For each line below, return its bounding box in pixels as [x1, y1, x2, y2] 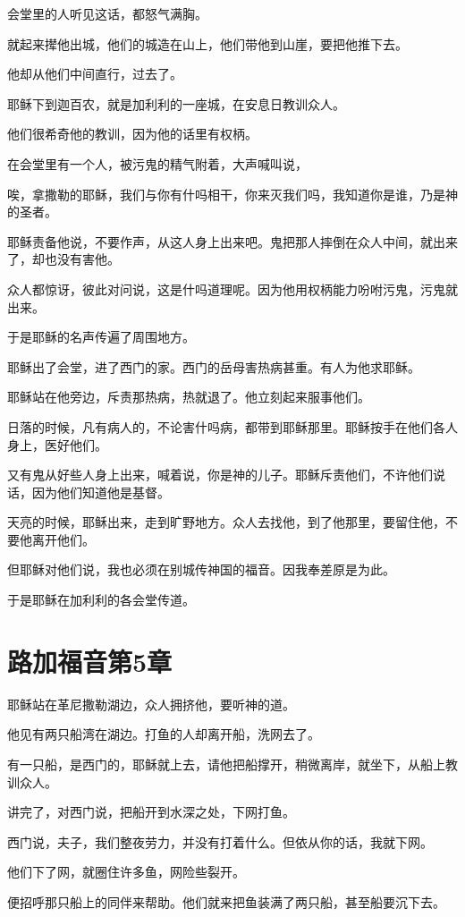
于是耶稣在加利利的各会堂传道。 [7, 590, 195, 609]
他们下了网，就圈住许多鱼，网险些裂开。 [7, 862, 245, 881]
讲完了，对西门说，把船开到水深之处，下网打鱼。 [7, 802, 295, 821]
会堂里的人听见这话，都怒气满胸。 [7, 4, 207, 22]
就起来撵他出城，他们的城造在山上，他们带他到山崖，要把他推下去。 [7, 34, 408, 53]
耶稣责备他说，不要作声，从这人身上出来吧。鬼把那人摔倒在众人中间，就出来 [7, 232, 458, 250]
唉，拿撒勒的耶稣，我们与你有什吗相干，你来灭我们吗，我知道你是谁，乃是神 [7, 184, 458, 203]
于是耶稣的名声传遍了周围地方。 [7, 327, 195, 346]
